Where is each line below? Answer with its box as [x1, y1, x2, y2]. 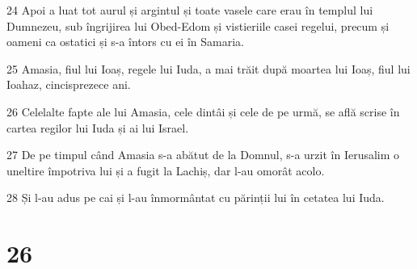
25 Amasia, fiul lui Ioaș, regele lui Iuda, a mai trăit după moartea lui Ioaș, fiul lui [6, 60, 411, 77]
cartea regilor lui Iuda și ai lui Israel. [6, 119, 189, 136]
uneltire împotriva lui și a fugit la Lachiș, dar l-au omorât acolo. [6, 162, 325, 179]
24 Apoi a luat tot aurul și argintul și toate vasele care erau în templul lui [6, 2, 373, 18]
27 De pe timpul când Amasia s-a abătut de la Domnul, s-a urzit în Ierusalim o [6, 146, 400, 163]
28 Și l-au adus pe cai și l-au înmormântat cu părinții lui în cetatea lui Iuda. [6, 189, 385, 206]
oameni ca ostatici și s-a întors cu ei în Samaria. [6, 33, 244, 50]
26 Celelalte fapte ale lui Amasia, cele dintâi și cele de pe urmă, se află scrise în [6, 103, 400, 120]
